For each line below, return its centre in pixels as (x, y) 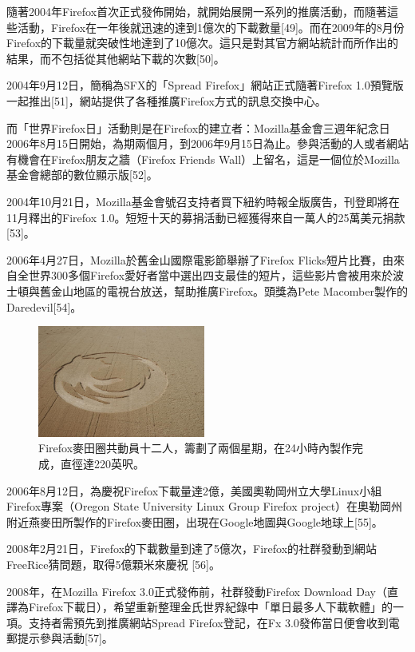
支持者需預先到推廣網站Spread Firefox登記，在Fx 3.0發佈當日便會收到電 (214, 622)
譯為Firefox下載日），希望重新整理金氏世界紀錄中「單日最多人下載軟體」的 (200, 607)
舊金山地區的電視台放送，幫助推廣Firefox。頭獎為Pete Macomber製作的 (223, 290)
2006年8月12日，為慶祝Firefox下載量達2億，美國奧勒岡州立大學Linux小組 (194, 490)
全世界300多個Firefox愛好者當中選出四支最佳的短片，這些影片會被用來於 (205, 275)
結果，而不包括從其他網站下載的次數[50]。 (116, 58)
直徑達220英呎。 (102, 463)
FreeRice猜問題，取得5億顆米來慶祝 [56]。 (113, 564)
